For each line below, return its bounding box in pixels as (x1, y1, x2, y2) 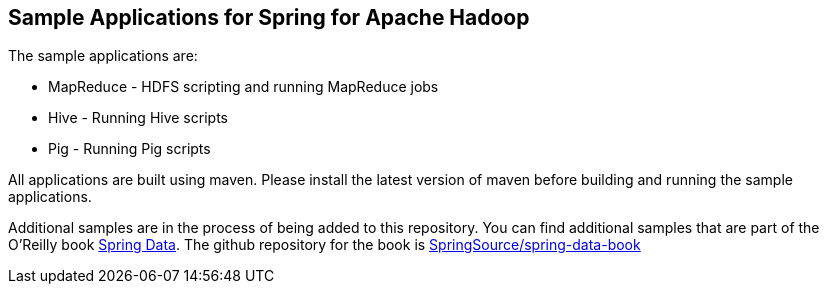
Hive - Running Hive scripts (48, 109, 228, 127)
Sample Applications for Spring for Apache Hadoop (8, 5, 530, 30)
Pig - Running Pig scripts (48, 140, 211, 158)
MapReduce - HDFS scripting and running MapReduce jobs (48, 78, 439, 96)
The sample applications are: (8, 47, 198, 65)
